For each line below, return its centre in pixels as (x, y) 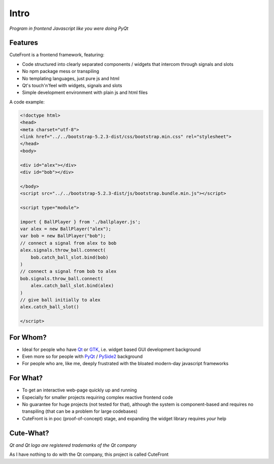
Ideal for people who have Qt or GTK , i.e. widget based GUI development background (111, 349)
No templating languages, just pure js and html (71, 78)
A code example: (27, 102)
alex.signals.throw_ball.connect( (63, 250)
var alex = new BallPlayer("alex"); (66, 229)
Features (24, 43)
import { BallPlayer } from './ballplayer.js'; (80, 222)
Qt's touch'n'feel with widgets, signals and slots (72, 86)
